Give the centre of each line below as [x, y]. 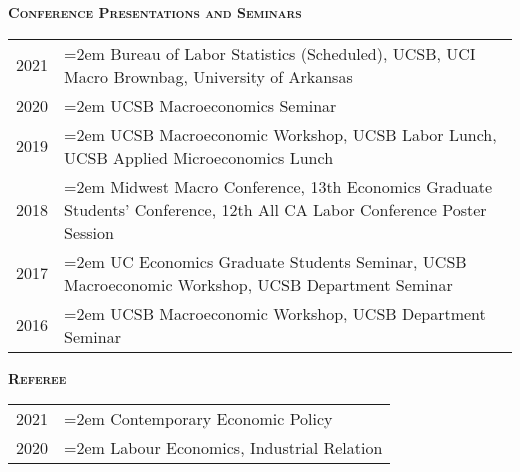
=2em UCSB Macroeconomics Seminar [200, 105]
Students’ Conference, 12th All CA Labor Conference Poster [275, 209]
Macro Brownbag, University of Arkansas [208, 76]
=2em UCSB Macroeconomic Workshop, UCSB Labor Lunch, [280, 134]
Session [89, 232]
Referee [37, 377]
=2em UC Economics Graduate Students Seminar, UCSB [265, 261]
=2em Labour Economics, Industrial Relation [223, 448]
